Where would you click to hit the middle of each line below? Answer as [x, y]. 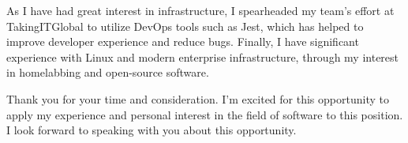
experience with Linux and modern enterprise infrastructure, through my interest [203, 56]
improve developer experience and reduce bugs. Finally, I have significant [183, 41]
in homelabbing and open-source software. [108, 72]
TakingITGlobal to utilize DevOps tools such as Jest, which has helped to [185, 26]
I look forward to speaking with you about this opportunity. [152, 130]
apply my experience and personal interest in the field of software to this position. [205, 114]
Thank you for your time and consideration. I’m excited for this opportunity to [198, 98]
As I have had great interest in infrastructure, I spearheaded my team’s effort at [200, 10]
